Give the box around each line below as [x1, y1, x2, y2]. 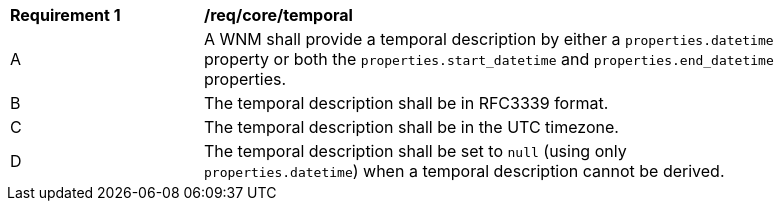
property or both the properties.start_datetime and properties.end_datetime [204, 49, 774, 69]
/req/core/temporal [204, 5, 353, 25]
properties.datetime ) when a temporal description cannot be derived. [204, 161, 725, 181]
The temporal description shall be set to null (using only [204, 141, 627, 161]
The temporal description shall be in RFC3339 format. [204, 93, 609, 113]
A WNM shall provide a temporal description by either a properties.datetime [204, 29, 774, 49]
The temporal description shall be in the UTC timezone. [204, 117, 619, 137]
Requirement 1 [10, 5, 121, 25]
